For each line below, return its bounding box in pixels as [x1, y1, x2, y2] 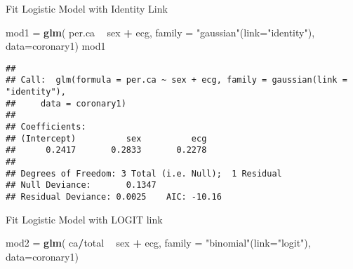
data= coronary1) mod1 [6, 39, 106, 53]
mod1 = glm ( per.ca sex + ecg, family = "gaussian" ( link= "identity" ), [6, 25, 315, 39]
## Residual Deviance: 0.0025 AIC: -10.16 [6, 192, 222, 202]
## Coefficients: [6, 122, 86, 132]
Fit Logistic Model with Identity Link [6, 1, 168, 15]
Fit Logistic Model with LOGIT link [6, 212, 163, 226]
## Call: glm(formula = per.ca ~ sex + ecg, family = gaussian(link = [6, 75, 347, 85]
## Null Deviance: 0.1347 [6, 180, 156, 191]
